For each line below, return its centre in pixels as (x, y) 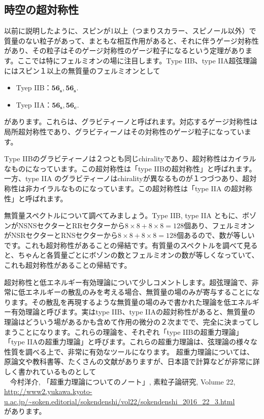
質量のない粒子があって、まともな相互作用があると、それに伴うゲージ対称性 (131, 40)
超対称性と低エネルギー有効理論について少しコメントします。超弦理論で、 (128, 282)
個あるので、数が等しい (216, 235)
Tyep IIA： (34, 104)
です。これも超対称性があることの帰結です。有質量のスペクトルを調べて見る (131, 245)
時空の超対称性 (41, 9)
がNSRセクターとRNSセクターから (61, 235)
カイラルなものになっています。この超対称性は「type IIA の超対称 (142, 188)
